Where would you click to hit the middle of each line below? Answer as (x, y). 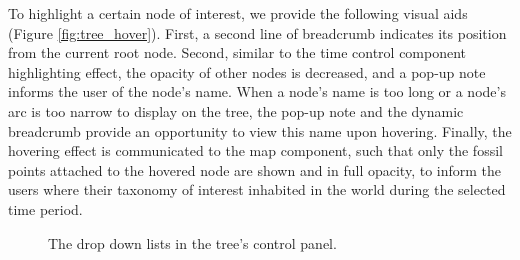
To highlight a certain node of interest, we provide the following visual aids (238, 13)
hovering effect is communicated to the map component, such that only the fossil (255, 150)
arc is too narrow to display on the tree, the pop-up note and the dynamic (236, 110)
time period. (45, 208)
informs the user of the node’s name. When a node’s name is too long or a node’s (257, 91)
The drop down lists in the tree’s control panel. (192, 242)
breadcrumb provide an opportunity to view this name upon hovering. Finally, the (260, 130)
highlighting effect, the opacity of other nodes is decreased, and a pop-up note (247, 71)
